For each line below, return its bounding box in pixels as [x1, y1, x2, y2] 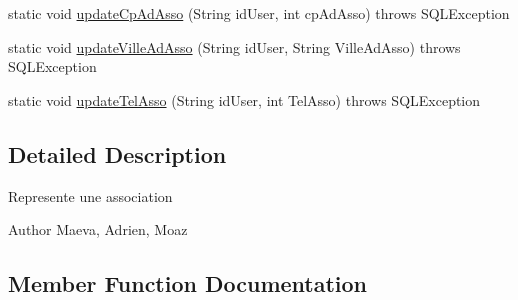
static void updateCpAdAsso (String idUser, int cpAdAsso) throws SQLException [8, 3, 510, 23]
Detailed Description [8, 138, 227, 169]
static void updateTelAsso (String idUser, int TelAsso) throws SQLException [8, 89, 481, 110]
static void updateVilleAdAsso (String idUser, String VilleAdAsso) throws [8, 36, 461, 57]
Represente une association [8, 185, 173, 206]
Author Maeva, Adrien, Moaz [8, 219, 188, 240]
